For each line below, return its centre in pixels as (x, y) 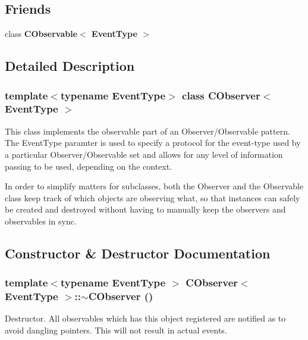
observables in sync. (41, 221)
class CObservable (41, 34)
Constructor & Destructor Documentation (138, 253)
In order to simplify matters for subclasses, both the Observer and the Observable (154, 186)
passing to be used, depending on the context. (89, 166)
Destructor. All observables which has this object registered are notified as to (145, 318)
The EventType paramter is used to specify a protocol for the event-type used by (153, 143)
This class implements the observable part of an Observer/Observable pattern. (147, 131)
